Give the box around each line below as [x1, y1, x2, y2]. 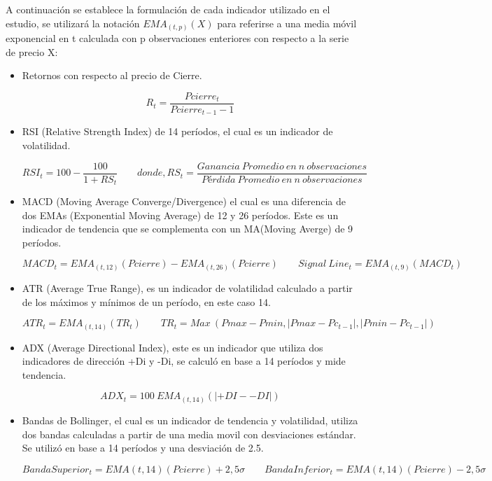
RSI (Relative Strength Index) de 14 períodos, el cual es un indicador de [22, 124, 333, 139]
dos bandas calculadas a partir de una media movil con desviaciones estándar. [22, 426, 356, 441]
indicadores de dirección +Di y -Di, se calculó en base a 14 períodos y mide [22, 354, 346, 368]
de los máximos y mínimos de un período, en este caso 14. [22, 294, 271, 309]
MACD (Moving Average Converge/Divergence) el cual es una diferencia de [22, 194, 346, 209]
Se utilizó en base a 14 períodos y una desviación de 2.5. [22, 440, 264, 455]
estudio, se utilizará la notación [6, 15, 140, 30]
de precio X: [6, 44, 58, 59]
